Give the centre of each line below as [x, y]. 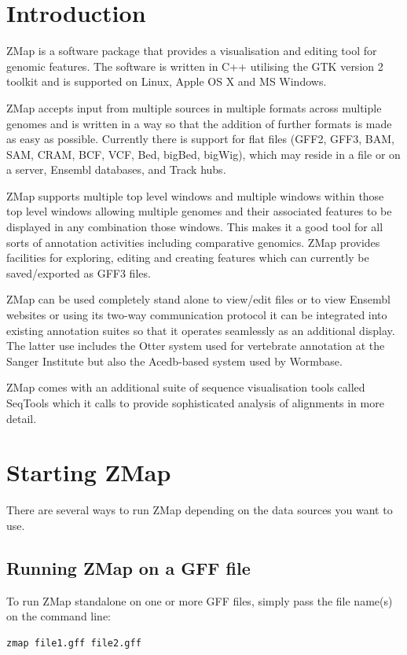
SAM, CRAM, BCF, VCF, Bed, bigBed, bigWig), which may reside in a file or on [203, 154]
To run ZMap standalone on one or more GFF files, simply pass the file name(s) [200, 600]
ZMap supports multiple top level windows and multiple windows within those [195, 195]
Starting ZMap [89, 472]
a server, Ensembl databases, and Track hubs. [116, 169]
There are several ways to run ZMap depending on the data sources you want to [200, 510]
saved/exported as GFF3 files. [79, 272]
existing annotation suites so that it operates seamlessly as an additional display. [201, 330]
